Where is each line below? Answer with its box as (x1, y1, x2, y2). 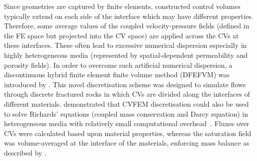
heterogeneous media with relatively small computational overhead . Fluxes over (4, 118, 250, 129)
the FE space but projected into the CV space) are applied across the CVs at (4, 30, 239, 40)
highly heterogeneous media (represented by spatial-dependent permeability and (4, 49, 248, 60)
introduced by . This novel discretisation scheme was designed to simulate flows (4, 79, 246, 89)
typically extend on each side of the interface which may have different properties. (4, 10, 254, 21)
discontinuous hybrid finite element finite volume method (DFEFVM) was (4, 69, 230, 80)
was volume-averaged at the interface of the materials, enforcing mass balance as (4, 138, 250, 148)
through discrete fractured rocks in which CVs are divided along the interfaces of (4, 89, 250, 99)
